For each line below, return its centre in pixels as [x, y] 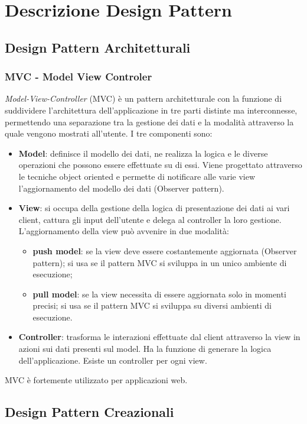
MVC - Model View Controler [79, 77]
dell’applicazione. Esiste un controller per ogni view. [113, 360]
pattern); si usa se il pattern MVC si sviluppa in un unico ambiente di [160, 262]
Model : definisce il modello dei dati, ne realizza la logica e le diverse [143, 153]
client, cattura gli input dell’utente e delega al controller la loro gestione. [150, 219]
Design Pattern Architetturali [98, 47]
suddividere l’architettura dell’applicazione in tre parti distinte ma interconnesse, [151, 110]
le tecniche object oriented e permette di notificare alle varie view [137, 176]
